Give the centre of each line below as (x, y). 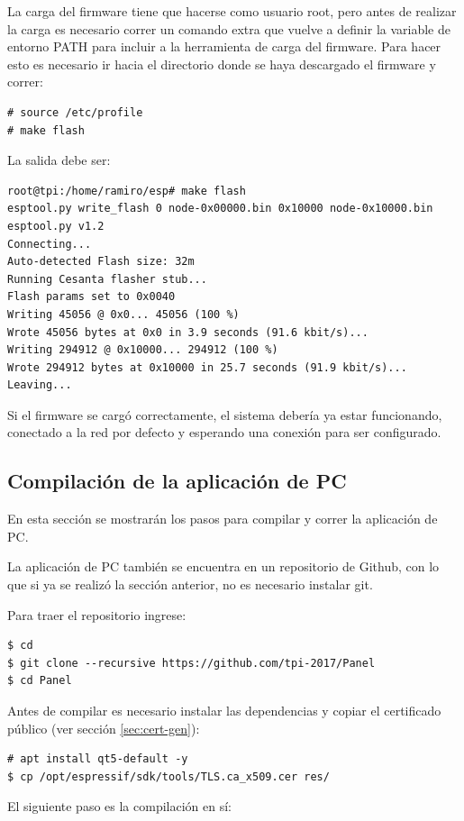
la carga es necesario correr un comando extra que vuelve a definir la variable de (229, 28)
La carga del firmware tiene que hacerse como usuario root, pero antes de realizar (232, 11)
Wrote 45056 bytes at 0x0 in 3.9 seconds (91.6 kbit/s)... (188, 332)
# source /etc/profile (75, 112)
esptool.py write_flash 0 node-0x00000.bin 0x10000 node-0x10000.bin (220, 209)
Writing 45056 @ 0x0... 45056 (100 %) (123, 314)
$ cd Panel (40, 681)
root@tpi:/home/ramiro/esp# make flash (127, 191)
